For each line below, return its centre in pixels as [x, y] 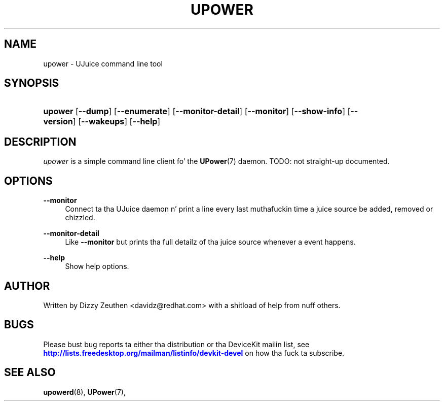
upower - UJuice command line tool [103, 63]
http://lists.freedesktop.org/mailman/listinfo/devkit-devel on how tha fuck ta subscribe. [194, 353]
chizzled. [80, 218]
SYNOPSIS [32, 83]
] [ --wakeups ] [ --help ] [117, 122]
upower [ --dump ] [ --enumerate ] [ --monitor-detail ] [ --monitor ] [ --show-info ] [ [197, 111]
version [58, 122]
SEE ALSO [30, 373]
